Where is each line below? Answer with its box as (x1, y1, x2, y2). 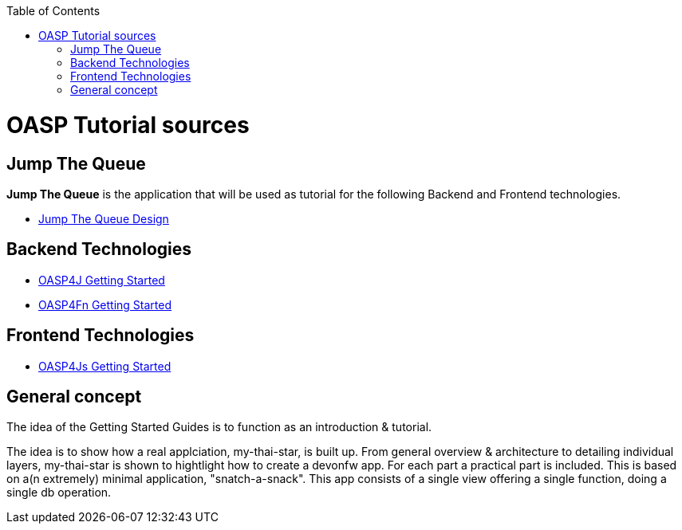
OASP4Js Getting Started (38, 359, 171, 373)
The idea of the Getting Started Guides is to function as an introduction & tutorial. (6, 420, 432, 434)
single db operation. (6, 485, 112, 500)
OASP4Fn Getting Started (38, 297, 172, 312)
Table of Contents (6, 4, 101, 18)
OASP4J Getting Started (38, 273, 165, 287)
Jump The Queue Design (38, 211, 169, 226)
